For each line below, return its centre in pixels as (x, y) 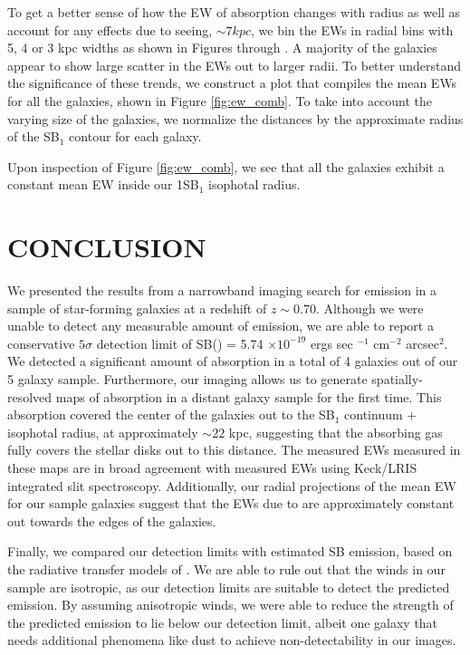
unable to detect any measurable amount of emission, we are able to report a (221, 326)
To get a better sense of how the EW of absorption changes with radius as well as (234, 12)
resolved (30, 396)
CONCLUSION (107, 247)
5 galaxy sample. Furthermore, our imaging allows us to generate (187, 379)
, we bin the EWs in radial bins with (352, 29)
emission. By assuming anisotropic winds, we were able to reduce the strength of (230, 605)
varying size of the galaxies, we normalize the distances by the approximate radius (235, 118)
